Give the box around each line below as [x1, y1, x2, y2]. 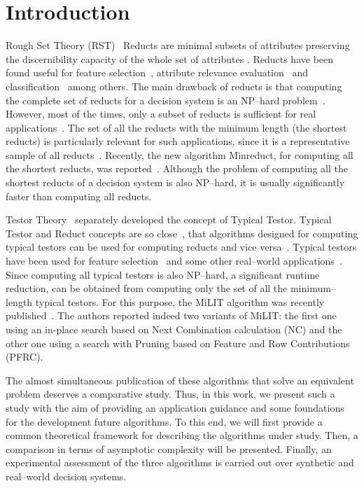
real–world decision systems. [6, 468, 127, 483]
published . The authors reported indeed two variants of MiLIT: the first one [6, 308, 337, 323]
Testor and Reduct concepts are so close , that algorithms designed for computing [6, 225, 358, 240]
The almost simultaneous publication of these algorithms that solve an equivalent [6, 372, 354, 387]
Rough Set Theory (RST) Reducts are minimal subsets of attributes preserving [6, 38, 350, 53]
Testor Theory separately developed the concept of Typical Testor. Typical [6, 212, 332, 227]
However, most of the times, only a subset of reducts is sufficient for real [6, 106, 316, 121]
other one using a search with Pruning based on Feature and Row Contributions [6, 335, 350, 350]
